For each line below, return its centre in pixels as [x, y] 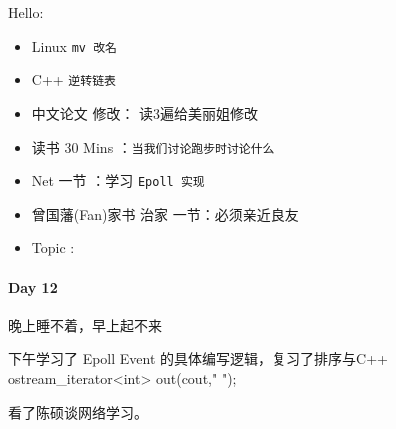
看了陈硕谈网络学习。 [78, 411]
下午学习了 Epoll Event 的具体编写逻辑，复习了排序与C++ [198, 358]
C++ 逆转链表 [73, 79]
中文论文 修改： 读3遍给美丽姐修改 [145, 112]
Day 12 [33, 286]
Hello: [26, 12]
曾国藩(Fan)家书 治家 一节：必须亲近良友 [165, 213]
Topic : [53, 247]
